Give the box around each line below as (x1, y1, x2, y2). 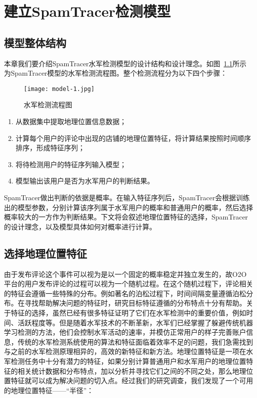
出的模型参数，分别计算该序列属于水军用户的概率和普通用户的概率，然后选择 (4, 202, 253, 212)
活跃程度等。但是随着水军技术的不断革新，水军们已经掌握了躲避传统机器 (17, 317, 253, 327)
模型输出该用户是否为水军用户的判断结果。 (15, 176, 154, 186)
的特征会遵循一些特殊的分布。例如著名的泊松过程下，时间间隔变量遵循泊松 (4, 288, 246, 298)
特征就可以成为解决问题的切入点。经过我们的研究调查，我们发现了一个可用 (10, 375, 253, 386)
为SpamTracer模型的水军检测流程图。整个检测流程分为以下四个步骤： (4, 68, 227, 78)
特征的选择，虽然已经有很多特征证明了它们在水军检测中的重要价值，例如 (10, 307, 246, 317)
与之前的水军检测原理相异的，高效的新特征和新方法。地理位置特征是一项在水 (4, 346, 253, 356)
